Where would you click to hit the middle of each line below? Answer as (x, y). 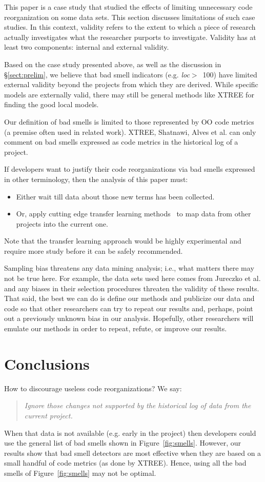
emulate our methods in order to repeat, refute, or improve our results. (116, 328)
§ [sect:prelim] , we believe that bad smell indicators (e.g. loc (97, 74)
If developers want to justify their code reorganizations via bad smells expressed (130, 169)
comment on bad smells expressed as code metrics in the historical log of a (121, 142)
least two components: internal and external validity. (87, 47)
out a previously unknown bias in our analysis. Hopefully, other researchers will (129, 318)
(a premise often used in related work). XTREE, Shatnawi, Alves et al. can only (130, 132)
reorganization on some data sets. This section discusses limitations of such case (130, 17)
